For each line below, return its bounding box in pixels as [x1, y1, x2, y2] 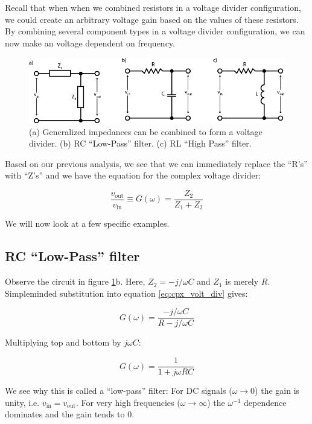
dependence [244, 396, 287, 408]
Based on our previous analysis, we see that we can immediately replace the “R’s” [5, 157, 308, 169]
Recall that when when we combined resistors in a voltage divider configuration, [5, 1, 301, 13]
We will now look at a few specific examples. [5, 217, 170, 230]
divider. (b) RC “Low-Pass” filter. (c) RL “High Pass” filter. [29, 137, 252, 150]
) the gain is [255, 384, 300, 397]
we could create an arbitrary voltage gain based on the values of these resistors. [5, 13, 299, 25]
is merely [225, 275, 259, 288]
